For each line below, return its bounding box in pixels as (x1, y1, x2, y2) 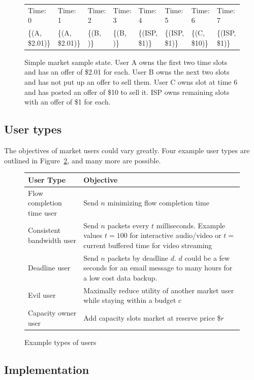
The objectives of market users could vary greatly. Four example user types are (4, 145, 250, 156)
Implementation (4, 361, 89, 377)
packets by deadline (107, 252, 169, 263)
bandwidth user (28, 235, 77, 245)
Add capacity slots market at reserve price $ (83, 312, 221, 323)
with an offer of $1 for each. (24, 96, 111, 107)
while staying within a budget (83, 295, 176, 305)
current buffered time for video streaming (83, 239, 212, 250)
